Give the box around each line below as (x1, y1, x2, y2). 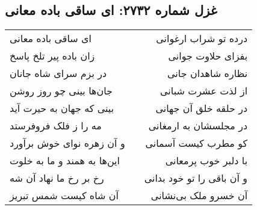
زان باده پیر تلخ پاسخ (10, 49, 95, 63)
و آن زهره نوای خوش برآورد (10, 136, 125, 150)
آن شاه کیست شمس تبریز (10, 188, 119, 203)
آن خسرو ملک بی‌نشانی (150, 188, 248, 203)
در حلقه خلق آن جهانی (155, 101, 248, 116)
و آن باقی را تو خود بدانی (144, 171, 248, 185)
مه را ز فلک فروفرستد (10, 119, 102, 133)
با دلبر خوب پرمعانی (165, 153, 248, 168)
